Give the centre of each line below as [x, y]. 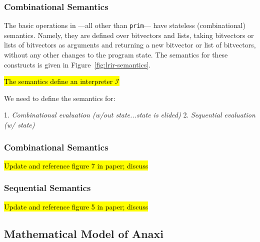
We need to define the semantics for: [60, 98]
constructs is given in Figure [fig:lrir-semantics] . [77, 64]
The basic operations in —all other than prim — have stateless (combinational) [125, 25]
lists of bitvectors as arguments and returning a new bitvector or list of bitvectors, [130, 45]
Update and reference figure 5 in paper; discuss [76, 206]
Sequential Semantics [47, 188]
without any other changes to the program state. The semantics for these [116, 55]
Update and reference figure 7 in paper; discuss [76, 165]
